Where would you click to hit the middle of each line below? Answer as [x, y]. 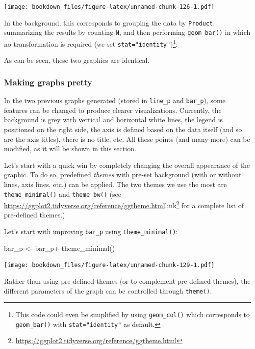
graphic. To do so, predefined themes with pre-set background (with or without [123, 174]
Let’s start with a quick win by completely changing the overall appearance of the [127, 165]
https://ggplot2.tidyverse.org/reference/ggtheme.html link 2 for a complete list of [124, 204]
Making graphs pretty [48, 82]
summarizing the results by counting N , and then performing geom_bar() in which [127, 32]
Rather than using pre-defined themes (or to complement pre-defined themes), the [127, 281]
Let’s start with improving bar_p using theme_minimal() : [91, 231]
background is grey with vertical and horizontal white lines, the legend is [114, 120]
